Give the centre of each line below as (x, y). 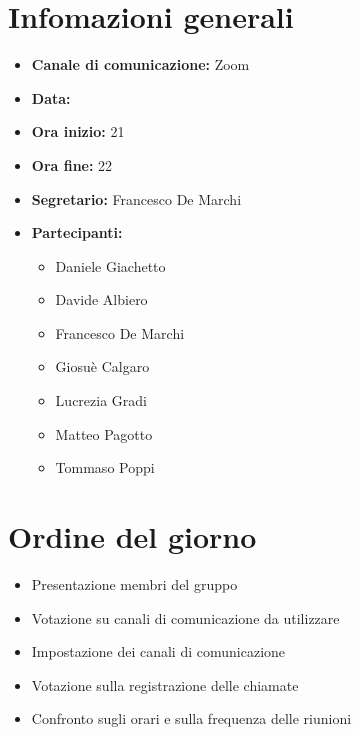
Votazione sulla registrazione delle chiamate (165, 684)
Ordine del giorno (132, 536)
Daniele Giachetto (110, 265)
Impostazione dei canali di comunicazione (158, 651)
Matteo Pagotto (104, 433)
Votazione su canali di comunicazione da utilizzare (185, 617)
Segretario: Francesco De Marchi (136, 198)
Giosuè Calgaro (102, 366)
